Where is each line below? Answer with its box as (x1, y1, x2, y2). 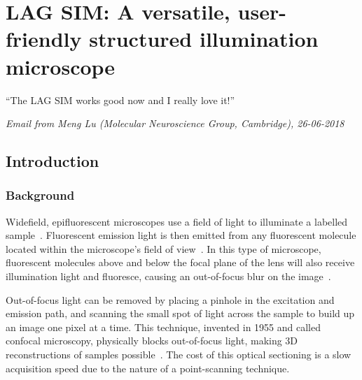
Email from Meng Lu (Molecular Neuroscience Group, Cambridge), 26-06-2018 (6, 116, 344, 131)
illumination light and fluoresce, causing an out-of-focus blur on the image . (6, 269, 331, 284)
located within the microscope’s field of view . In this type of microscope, (6, 241, 321, 256)
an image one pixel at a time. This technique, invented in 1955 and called (6, 319, 321, 334)
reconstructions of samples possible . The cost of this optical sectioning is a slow (6, 347, 351, 362)
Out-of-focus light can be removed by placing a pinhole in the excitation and (6, 292, 335, 307)
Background (6, 187, 75, 204)
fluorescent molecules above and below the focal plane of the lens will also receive (6, 255, 355, 270)
